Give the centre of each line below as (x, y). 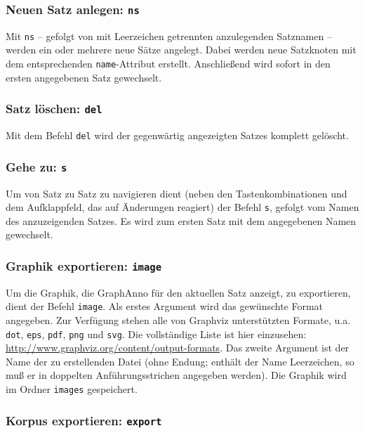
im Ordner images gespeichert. (72, 389)
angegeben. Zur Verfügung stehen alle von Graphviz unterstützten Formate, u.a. (178, 319)
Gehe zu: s (36, 166)
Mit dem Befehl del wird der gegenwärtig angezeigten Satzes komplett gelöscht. (177, 135)
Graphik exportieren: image (84, 265)
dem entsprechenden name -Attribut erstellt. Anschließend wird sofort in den (168, 64)
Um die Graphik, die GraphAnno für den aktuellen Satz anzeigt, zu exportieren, (178, 292)
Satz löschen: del (54, 109)
